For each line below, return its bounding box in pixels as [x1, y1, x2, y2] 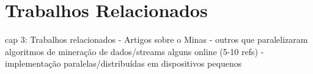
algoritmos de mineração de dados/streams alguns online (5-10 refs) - [5, 45, 264, 57]
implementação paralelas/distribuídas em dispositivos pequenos [5, 57, 242, 70]
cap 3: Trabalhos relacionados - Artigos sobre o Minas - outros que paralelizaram [5, 33, 308, 46]
